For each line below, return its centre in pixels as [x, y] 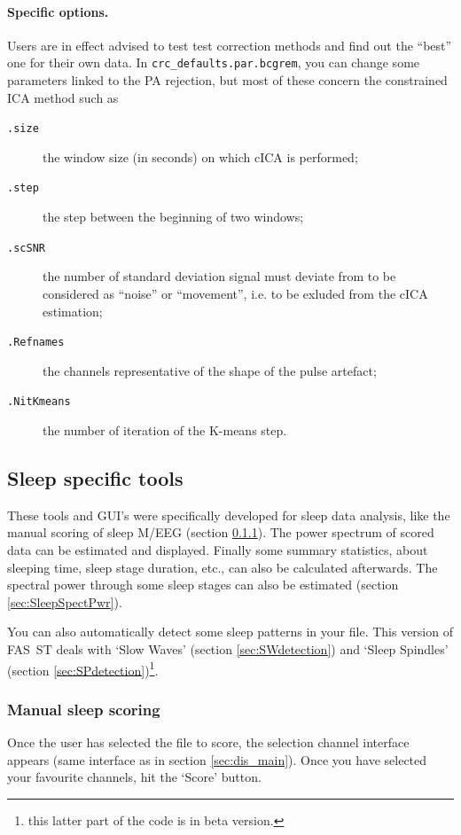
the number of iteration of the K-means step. [165, 430]
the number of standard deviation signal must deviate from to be [219, 276]
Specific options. [58, 11]
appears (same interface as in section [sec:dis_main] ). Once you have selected [217, 759]
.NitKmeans [39, 402]
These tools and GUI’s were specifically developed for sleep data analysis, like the [229, 515]
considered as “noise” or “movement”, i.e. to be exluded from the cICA [235, 293]
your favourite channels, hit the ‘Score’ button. [134, 777]
